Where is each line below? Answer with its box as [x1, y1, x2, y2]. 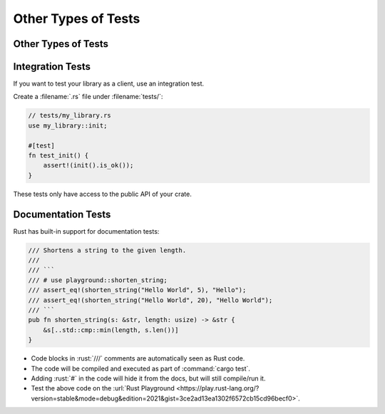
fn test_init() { [28, 152, 89, 160]
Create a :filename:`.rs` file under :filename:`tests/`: [13, 93, 163, 101]
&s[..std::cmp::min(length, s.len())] [43, 326, 179, 334]
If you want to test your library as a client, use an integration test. [13, 79, 205, 88]
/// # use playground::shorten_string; [28, 276, 168, 284]
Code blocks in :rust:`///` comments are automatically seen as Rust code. [31, 354, 245, 363]
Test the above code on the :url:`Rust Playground [31, 384, 175, 393]
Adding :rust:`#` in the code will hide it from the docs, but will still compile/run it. [31, 374, 266, 383]
